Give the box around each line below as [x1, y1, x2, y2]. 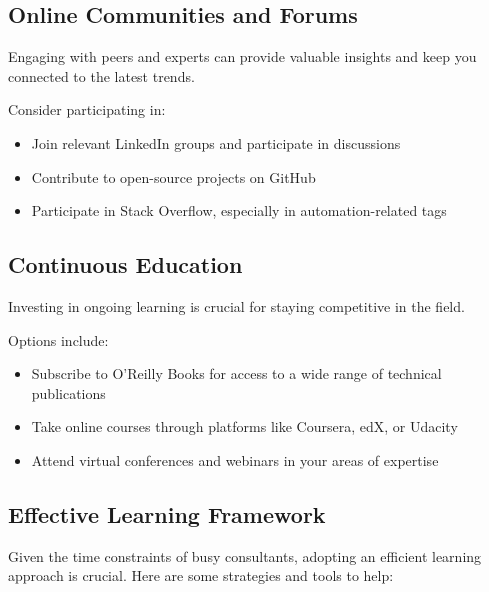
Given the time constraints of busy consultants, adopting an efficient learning [8, 545, 482, 566]
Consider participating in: [8, 99, 166, 120]
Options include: [8, 329, 109, 350]
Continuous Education [8, 249, 243, 280]
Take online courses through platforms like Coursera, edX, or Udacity [31, 416, 458, 437]
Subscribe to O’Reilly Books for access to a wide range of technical [31, 363, 442, 384]
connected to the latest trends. [8, 65, 195, 86]
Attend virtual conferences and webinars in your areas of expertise [31, 449, 439, 470]
